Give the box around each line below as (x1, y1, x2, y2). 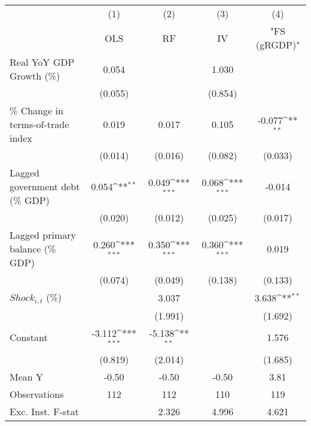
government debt (10, 179, 80, 193)
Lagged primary (10, 228, 76, 242)
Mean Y (10, 369, 44, 384)
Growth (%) (10, 69, 60, 83)
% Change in (10, 104, 63, 117)
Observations (10, 387, 64, 401)
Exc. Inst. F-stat (10, 404, 79, 418)
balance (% (10, 242, 56, 255)
